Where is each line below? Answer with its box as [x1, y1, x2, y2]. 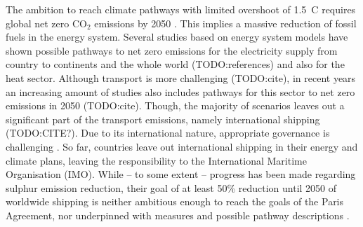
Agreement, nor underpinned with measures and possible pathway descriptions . [6, 207, 350, 222]
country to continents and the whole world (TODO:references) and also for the [6, 57, 345, 71]
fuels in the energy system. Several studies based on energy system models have [6, 29, 348, 44]
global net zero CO [6, 15, 87, 30]
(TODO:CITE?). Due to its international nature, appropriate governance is [6, 125, 330, 140]
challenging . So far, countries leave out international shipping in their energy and [6, 139, 358, 153]
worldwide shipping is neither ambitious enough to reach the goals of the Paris [6, 194, 344, 209]
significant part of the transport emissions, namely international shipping [6, 111, 320, 126]
